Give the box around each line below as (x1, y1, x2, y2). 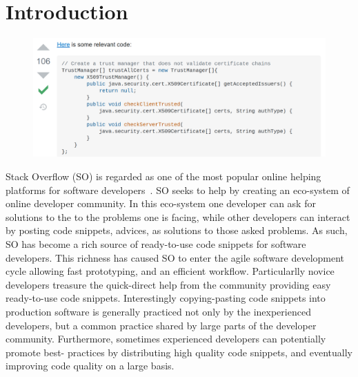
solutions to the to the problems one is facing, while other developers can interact (6, 209, 350, 224)
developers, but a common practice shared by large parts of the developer (6, 318, 317, 332)
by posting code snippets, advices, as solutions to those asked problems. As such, (6, 223, 348, 238)
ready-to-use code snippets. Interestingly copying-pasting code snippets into (6, 291, 326, 305)
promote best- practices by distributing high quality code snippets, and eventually (6, 345, 352, 359)
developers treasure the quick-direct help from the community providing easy (6, 277, 331, 291)
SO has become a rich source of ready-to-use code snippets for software (6, 236, 306, 251)
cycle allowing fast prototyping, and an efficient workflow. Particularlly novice (6, 264, 335, 278)
